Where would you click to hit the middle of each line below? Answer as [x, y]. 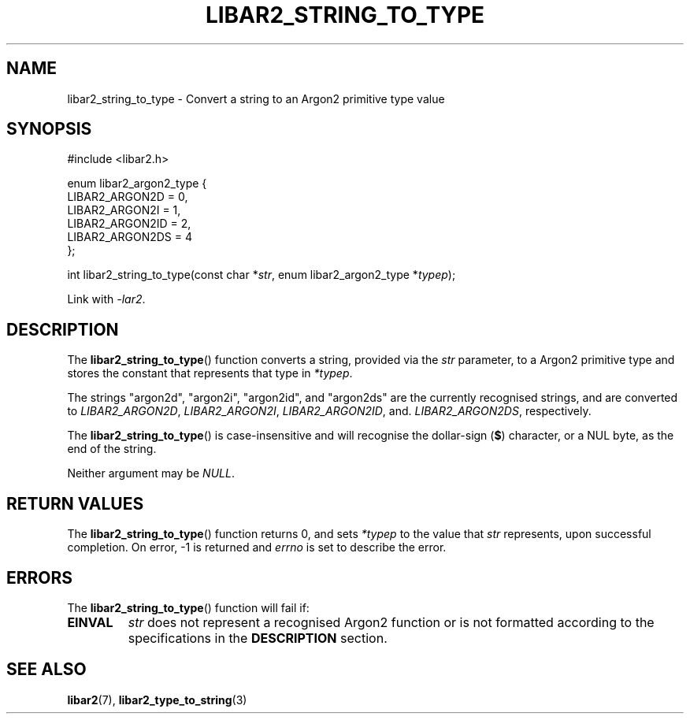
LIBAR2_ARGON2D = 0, [128, 197]
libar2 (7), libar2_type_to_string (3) [157, 700]
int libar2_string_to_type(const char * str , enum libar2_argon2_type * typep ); [262, 275]
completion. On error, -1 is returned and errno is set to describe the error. [257, 547]
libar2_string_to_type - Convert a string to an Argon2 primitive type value [256, 98]
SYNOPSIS [49, 129]
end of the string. [112, 449]
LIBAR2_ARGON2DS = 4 [130, 237]
